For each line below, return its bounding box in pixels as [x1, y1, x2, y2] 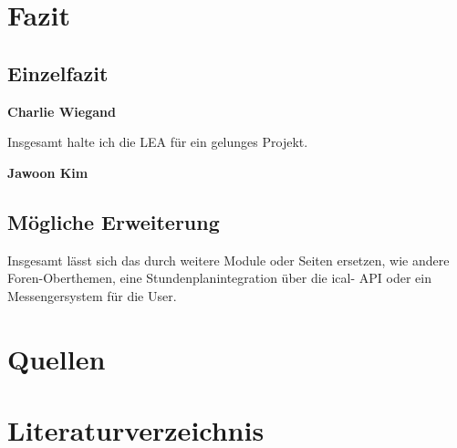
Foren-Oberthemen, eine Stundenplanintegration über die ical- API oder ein [7, 268, 431, 287]
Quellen [7, 339, 106, 377]
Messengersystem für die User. [7, 286, 177, 305]
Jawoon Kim [7, 162, 88, 182]
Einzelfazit [7, 58, 109, 87]
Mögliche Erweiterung [7, 207, 220, 235]
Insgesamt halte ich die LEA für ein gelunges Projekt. [7, 132, 308, 151]
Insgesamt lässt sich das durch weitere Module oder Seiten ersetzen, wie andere [7, 250, 450, 269]
